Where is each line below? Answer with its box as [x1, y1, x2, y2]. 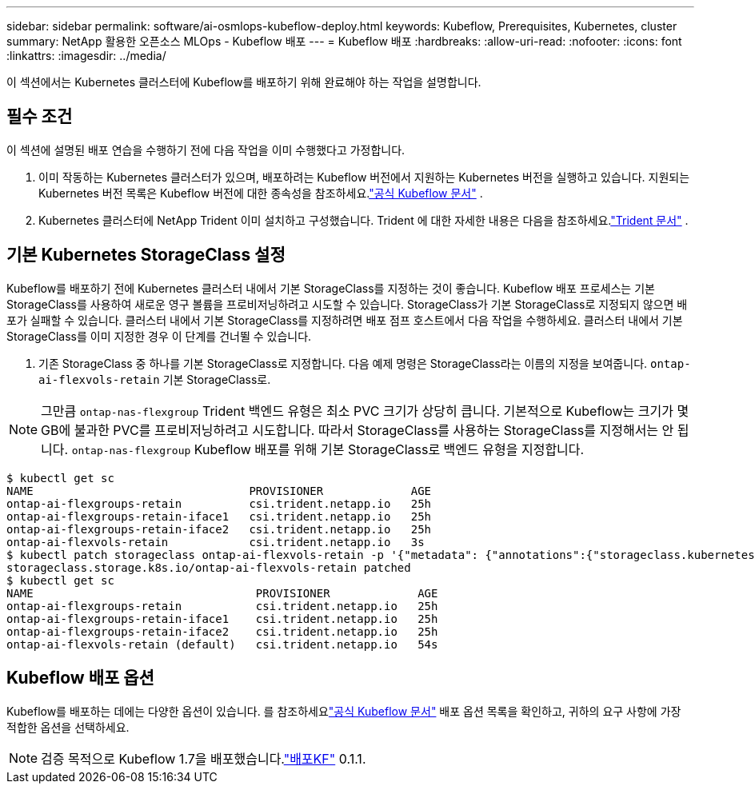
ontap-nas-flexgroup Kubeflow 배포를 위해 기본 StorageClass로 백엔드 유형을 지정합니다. [71, 441, 585, 457]
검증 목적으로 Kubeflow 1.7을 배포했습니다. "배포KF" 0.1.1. [41, 750, 366, 767]
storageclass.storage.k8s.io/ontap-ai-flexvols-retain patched [6, 561, 411, 574]
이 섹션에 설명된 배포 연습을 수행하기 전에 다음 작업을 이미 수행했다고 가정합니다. [6, 142, 405, 157]
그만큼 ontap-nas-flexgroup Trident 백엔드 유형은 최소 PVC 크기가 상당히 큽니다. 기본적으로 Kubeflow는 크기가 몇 [41, 402, 689, 419]
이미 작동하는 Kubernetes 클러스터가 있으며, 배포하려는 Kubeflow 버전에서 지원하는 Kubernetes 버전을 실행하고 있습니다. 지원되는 [38, 170, 690, 184]
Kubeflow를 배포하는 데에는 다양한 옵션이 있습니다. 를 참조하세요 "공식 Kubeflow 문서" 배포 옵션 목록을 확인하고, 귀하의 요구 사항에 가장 [6, 704, 681, 718]
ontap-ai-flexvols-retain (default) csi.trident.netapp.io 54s [6, 637, 438, 651]
